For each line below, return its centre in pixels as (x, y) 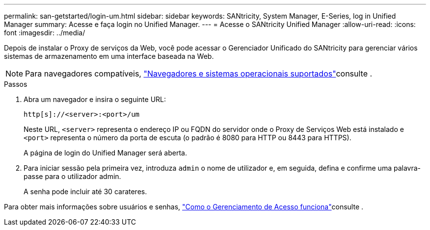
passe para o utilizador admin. (72, 176)
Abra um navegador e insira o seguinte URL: (95, 99)
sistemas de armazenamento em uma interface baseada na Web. (109, 56)
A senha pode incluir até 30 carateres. (85, 192)
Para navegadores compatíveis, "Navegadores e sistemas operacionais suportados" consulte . (199, 74)
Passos (16, 84)
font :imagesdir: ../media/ (45, 33)
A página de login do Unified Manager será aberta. (105, 153)
